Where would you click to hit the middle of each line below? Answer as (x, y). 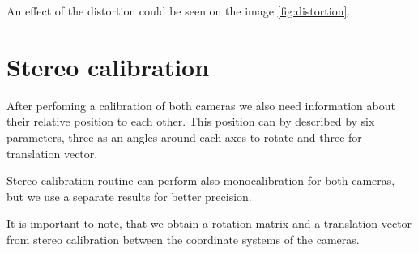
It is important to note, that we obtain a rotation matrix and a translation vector (209, 223)
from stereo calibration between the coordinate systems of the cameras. (183, 239)
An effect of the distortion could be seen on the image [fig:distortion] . (179, 11)
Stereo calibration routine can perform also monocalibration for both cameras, (201, 180)
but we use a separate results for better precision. (129, 196)
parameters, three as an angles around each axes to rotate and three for (184, 137)
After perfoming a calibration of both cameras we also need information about (201, 105)
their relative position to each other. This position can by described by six (191, 121)
